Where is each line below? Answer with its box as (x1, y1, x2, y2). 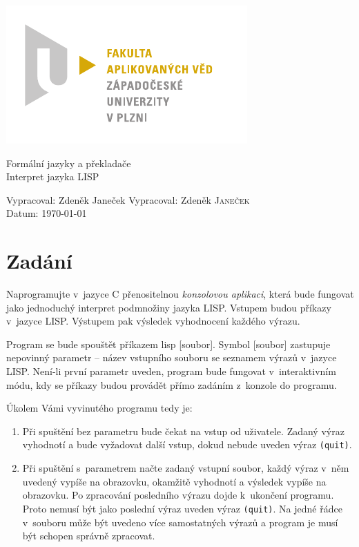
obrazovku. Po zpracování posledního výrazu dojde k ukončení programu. (22, 488, 334, 502)
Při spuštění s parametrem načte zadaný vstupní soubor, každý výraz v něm (22, 461, 349, 475)
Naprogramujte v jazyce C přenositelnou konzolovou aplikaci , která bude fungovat (6, 287, 354, 301)
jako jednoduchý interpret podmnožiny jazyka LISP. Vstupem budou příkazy (6, 300, 331, 314)
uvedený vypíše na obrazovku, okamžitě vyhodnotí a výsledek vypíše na (22, 474, 327, 488)
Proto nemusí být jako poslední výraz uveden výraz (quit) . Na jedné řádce (22, 501, 342, 515)
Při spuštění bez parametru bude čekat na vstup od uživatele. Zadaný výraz (22, 423, 345, 438)
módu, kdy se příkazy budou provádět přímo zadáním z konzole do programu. (6, 377, 337, 392)
